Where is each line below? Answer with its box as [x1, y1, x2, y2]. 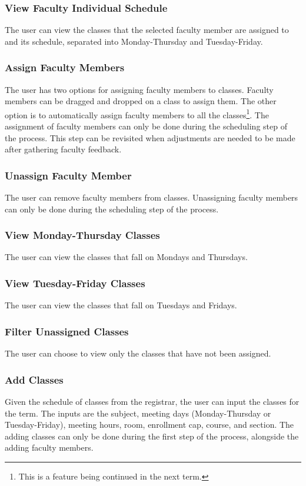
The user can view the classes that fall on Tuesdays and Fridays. [5, 299, 237, 311]
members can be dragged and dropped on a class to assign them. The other [5, 95, 277, 107]
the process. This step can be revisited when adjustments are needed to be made [5, 131, 295, 144]
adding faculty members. [5, 441, 94, 454]
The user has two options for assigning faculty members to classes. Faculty [5, 83, 274, 95]
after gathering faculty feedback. [5, 143, 122, 155]
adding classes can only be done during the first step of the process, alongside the [5, 430, 299, 442]
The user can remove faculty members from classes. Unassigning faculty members [5, 191, 298, 204]
